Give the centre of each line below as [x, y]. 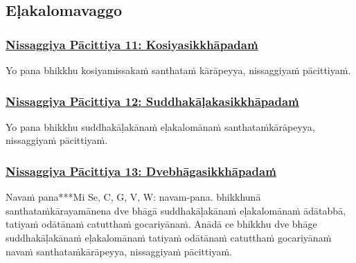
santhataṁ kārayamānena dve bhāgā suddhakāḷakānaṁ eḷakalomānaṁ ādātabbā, [176, 210]
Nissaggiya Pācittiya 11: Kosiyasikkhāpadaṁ [132, 44]
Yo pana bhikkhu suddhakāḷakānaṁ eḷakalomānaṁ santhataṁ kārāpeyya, [160, 126]
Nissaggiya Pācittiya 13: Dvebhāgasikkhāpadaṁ [141, 171]
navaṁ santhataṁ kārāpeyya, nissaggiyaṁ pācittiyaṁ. [119, 251]
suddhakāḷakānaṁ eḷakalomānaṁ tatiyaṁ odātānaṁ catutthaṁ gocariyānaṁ [169, 237]
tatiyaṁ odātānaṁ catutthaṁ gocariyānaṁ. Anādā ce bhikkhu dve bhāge [161, 224]
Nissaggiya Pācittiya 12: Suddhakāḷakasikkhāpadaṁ [152, 101]
